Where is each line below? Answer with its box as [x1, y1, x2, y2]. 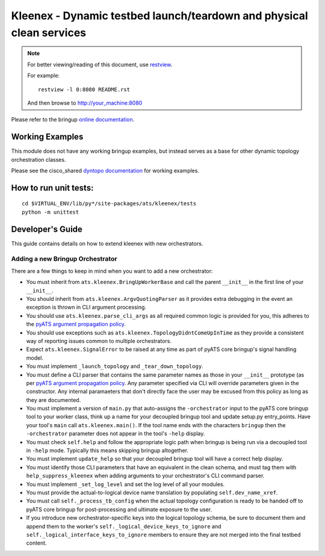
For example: [27, 72, 60, 79]
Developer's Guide [11, 224, 82, 234]
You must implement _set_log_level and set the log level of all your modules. [26, 480, 225, 487]
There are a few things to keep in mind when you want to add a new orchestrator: [11, 267, 213, 274]
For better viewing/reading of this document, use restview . [27, 61, 173, 68]
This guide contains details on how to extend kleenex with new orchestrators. [11, 239, 203, 247]
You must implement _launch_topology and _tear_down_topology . [26, 363, 204, 370]
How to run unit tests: [11, 182, 94, 193]
